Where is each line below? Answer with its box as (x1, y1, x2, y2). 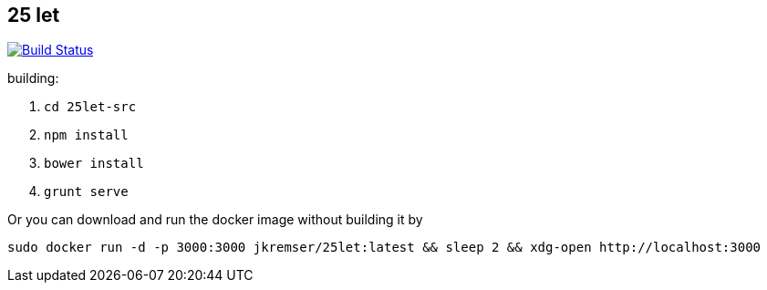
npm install (44, 128, 129, 143)
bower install (44, 156, 144, 171)
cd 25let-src (44, 99, 137, 115)
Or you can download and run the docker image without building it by (7, 212, 423, 228)
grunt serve (44, 184, 129, 200)
